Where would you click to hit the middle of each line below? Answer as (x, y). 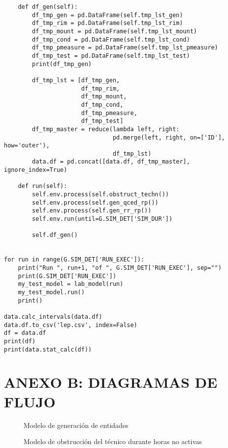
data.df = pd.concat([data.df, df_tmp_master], (111, 162)
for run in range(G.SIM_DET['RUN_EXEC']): (74, 260)
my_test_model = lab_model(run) (71, 284)
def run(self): (42, 186)
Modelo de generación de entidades (76, 425)
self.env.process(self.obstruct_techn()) (101, 195)
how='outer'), (27, 146)
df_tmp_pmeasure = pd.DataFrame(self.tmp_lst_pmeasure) (125, 48)
